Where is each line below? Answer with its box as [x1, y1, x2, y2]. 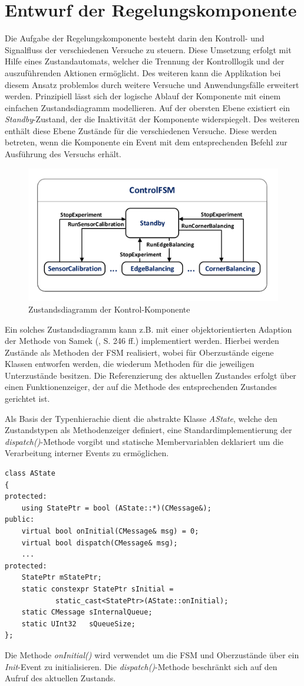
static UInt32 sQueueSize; [21, 619, 136, 628]
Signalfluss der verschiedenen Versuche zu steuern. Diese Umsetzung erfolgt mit [5, 43, 292, 56]
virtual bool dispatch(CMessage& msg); [21, 538, 178, 547]
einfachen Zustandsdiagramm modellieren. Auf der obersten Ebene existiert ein [5, 101, 290, 113]
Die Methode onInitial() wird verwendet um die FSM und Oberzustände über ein [5, 648, 299, 661]
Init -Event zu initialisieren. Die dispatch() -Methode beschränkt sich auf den [5, 660, 277, 672]
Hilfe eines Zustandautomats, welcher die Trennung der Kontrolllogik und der [5, 55, 285, 67]
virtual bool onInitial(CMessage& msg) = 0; [21, 527, 199, 535]
